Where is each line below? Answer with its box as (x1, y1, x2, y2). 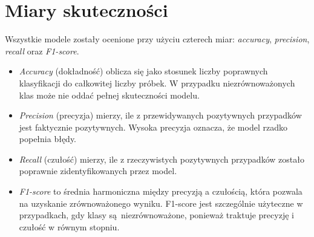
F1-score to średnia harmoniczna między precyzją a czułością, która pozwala (19, 185, 303, 198)
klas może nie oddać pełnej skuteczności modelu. (19, 88, 200, 101)
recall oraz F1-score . (5, 44, 79, 57)
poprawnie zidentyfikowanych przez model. (19, 164, 177, 177)
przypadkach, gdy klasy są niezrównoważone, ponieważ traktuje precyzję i (19, 209, 294, 221)
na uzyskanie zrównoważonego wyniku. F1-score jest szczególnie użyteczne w (19, 196, 303, 209)
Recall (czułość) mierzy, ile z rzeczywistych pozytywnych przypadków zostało (19, 152, 304, 165)
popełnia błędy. (19, 132, 77, 145)
